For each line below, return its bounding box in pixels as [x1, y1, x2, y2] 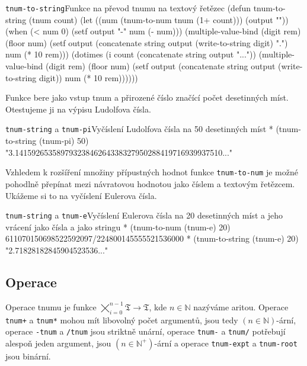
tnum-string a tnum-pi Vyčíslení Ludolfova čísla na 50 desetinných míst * [5, 123, 273, 135]
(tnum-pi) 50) [39, 134, 89, 147]
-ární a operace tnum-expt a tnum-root [154, 336, 298, 349]
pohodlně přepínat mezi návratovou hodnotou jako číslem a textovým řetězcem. [5, 177, 295, 190]
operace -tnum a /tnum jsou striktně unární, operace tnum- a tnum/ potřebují [5, 325, 286, 338]
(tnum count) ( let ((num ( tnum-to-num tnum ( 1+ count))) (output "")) [28, 13, 289, 25]
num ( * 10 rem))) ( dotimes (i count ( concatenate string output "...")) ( [5, 48, 263, 60]
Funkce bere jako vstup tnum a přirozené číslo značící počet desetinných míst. [5, 91, 289, 104]
